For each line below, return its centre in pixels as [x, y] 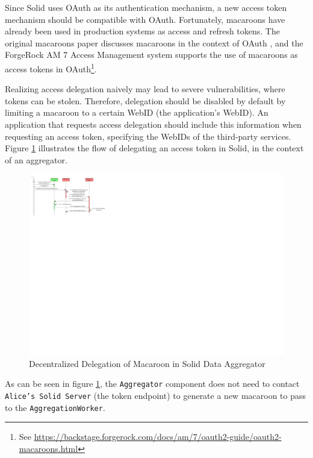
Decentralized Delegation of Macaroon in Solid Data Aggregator [147, 363]
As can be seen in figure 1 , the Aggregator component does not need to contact [152, 384]
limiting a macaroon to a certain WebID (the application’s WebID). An [137, 112]
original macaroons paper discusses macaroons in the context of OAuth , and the [154, 42]
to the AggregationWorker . [55, 407]
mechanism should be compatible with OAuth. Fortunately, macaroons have [145, 19]
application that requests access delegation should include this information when [153, 124]
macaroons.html [48, 448]
